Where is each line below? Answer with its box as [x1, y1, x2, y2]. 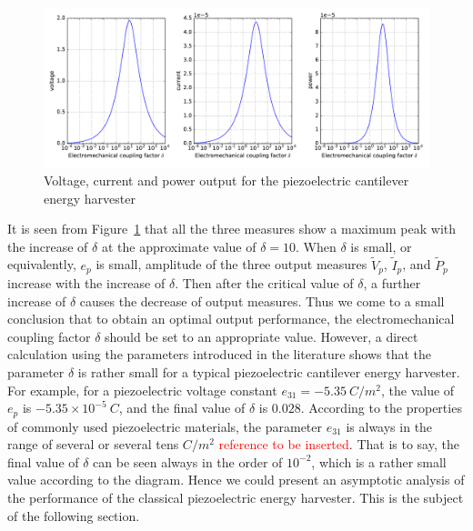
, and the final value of [118, 398, 246, 417]
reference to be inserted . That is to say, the [218, 435, 459, 454]
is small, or [350, 236, 412, 255]
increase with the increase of [7, 274, 166, 293]
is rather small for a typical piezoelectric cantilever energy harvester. [77, 363, 460, 381]
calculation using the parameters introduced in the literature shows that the [7, 345, 432, 364]
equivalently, [7, 255, 76, 274]
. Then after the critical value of [175, 274, 354, 293]
